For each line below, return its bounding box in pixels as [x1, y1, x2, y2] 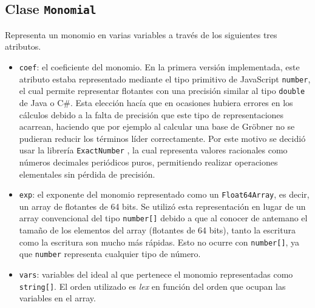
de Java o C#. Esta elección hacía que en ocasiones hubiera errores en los [19, 96, 293, 109]
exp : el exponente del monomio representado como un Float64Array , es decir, [19, 188, 310, 201]
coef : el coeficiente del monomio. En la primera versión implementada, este [19, 60, 300, 73]
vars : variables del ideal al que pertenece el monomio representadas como [19, 267, 293, 280]
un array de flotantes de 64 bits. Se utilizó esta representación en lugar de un [19, 199, 306, 212]
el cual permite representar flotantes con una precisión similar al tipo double [19, 84, 305, 97]
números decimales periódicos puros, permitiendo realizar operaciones [19, 155, 278, 168]
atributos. [5, 40, 41, 53]
